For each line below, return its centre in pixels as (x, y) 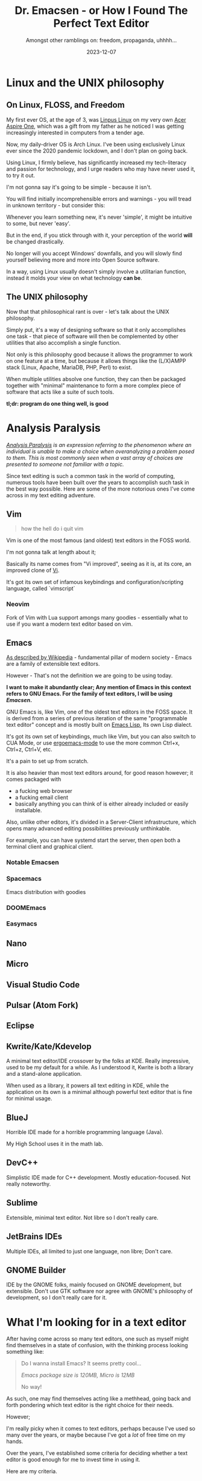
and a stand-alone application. (44, 1074)
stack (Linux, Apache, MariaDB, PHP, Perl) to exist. (69, 367)
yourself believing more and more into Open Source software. (83, 260)
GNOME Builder (36, 1270)
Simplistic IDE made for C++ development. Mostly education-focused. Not (99, 1177)
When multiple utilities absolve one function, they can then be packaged (96, 379)
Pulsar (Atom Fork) (42, 1005)
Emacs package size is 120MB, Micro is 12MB (78, 1375)
